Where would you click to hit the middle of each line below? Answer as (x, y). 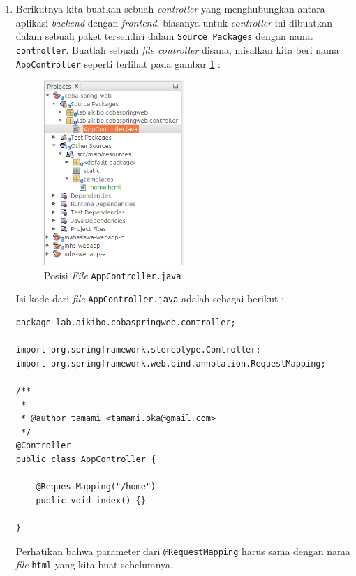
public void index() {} (91, 500)
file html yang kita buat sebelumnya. (94, 564)
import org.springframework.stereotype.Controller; (138, 350)
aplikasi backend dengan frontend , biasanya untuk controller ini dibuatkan (174, 22)
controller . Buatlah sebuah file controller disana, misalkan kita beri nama (177, 49)
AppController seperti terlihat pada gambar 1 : (118, 63)
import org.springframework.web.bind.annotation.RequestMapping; (171, 363)
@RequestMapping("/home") (96, 487)
